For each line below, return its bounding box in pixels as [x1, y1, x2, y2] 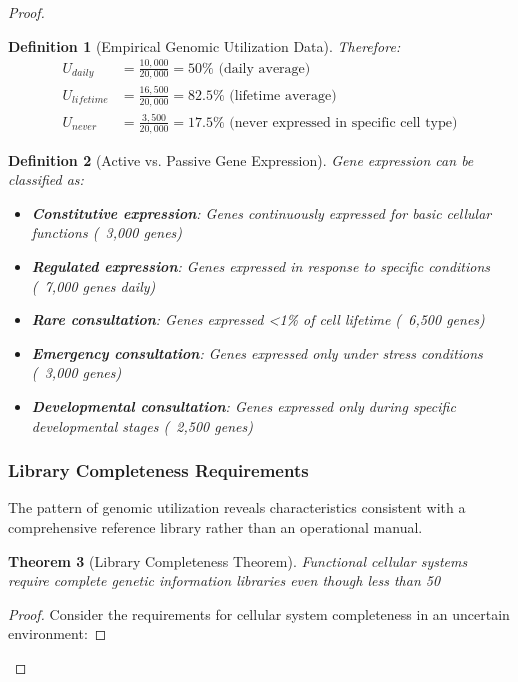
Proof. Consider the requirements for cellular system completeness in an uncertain [8, 603, 510, 624]
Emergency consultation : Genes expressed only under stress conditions [31, 342, 483, 363]
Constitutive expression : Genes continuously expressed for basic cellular [31, 202, 492, 223]
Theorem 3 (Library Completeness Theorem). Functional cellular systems [8, 550, 468, 571]
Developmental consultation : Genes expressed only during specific [31, 396, 456, 417]
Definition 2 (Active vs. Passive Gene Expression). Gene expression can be [8, 149, 474, 170]
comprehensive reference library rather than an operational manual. [8, 517, 423, 538]
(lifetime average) [229, 88, 337, 103]
